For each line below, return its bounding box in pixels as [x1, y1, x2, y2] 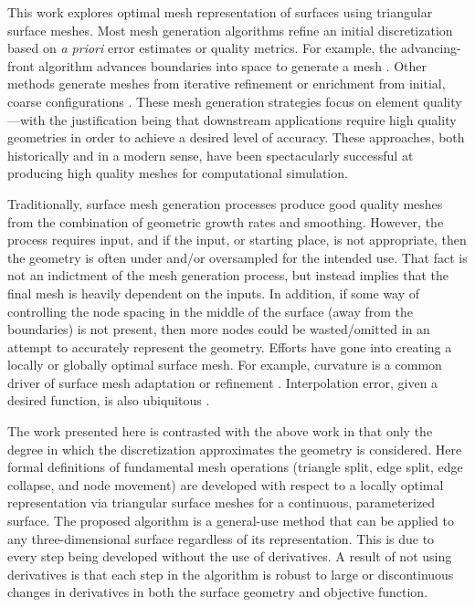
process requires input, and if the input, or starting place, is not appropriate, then [7, 230, 467, 249]
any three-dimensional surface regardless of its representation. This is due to [7, 529, 435, 548]
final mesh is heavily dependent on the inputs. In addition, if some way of [7, 283, 420, 302]
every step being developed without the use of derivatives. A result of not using [7, 547, 452, 566]
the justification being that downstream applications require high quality [48, 110, 457, 129]
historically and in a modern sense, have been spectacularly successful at [7, 145, 414, 164]
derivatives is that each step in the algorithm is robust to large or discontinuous [7, 564, 454, 583]
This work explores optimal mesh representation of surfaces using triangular [7, 3, 433, 21]
